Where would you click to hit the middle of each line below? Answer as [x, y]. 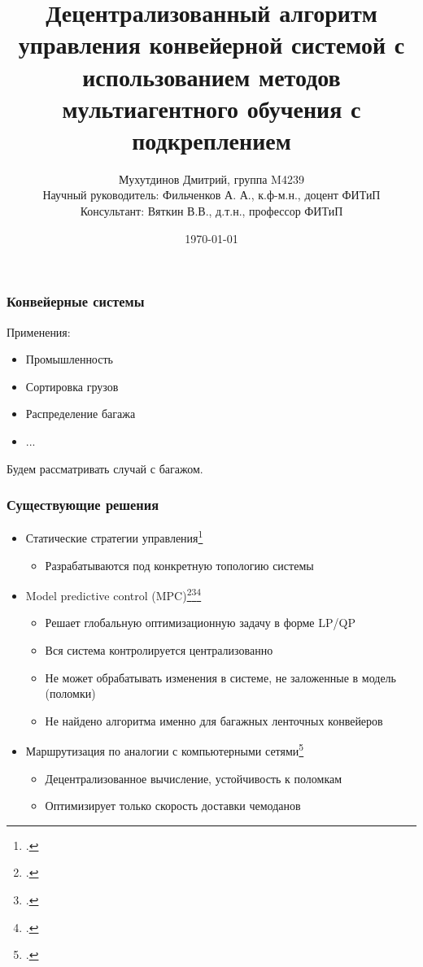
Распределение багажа [81, 414]
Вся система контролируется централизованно [159, 650]
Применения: [39, 331]
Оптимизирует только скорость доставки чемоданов [173, 806]
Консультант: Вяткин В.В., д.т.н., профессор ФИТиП [211, 211]
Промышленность [69, 359]
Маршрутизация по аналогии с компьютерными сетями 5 [165, 750]
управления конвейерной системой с [211, 44]
